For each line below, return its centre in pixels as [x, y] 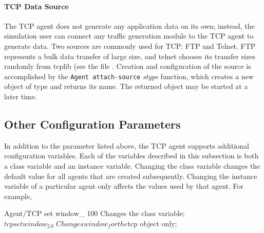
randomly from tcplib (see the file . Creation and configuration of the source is [128, 66]
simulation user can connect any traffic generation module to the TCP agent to [129, 36]
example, [18, 196]
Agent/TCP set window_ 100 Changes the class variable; [95, 213]
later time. [21, 96]
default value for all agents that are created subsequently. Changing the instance [131, 176]
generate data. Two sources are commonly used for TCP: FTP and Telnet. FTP [130, 46]
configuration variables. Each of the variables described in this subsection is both [131, 156]
